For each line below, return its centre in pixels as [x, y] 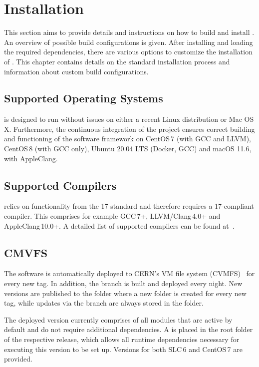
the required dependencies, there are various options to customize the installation [128, 52]
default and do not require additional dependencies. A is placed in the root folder [129, 329]
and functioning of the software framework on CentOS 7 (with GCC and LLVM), [128, 139]
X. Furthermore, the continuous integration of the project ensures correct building [129, 129]
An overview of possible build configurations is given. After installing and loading [129, 42]
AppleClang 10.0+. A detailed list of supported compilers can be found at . [119, 225]
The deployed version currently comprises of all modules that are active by [118, 319]
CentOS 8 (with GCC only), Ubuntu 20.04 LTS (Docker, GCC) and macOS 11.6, [128, 149]
